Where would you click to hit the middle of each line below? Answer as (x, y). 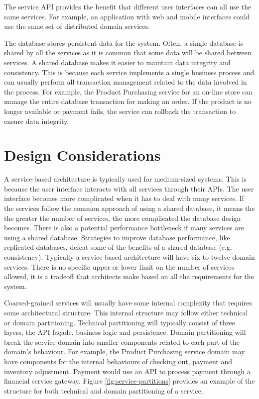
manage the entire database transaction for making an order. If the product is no (128, 101)
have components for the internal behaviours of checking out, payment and (118, 361)
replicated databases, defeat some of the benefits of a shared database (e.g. (118, 247)
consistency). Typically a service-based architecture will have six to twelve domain (129, 257)
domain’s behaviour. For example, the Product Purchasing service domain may (125, 351)
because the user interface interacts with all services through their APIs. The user (129, 188)
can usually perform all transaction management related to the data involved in (126, 82)
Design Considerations (82, 155)
